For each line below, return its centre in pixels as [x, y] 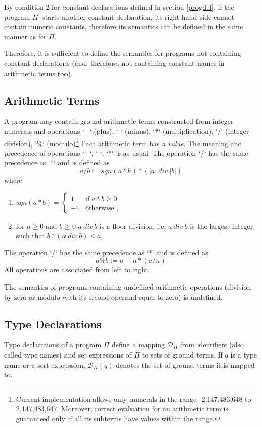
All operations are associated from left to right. [77, 270]
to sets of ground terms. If [182, 354]
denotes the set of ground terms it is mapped [185, 364]
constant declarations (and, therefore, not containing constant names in [114, 63]
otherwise [100, 208]
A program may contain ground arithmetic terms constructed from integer [119, 121]
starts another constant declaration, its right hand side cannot [139, 16]
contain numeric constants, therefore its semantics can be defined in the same [124, 26]
